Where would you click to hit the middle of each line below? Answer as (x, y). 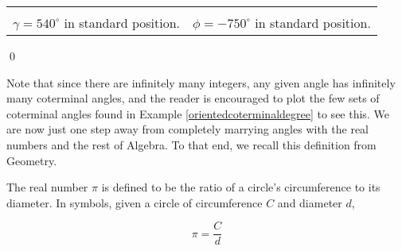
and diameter (310, 202)
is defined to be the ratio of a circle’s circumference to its (241, 187)
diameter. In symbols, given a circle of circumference (135, 202)
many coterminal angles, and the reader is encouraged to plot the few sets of (193, 98)
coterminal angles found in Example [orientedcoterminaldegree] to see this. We (198, 113)
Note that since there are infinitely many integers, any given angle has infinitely (201, 82)
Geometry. (32, 160)
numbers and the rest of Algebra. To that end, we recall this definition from (191, 144)
